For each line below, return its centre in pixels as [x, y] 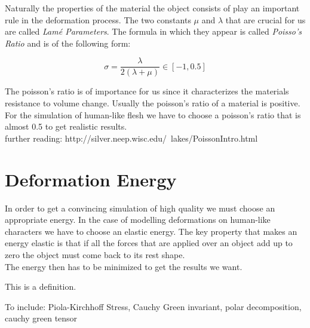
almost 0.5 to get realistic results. [66, 126]
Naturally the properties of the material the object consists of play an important [152, 8]
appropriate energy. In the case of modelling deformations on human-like [138, 220]
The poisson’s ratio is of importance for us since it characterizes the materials [147, 91]
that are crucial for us [266, 19]
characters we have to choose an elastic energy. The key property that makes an [151, 231]
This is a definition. [41, 286]
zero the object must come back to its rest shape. [95, 254]
